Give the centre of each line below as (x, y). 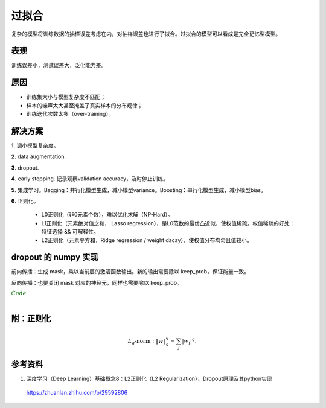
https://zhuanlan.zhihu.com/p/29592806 (77, 392)
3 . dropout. (25, 167)
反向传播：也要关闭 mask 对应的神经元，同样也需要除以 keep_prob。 (97, 282)
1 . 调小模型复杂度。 (35, 145)
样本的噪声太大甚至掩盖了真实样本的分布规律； (85, 105)
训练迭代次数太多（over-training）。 (70, 114)
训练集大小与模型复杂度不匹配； (66, 97)
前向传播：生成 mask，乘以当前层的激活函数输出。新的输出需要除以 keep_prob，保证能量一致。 (130, 272)
